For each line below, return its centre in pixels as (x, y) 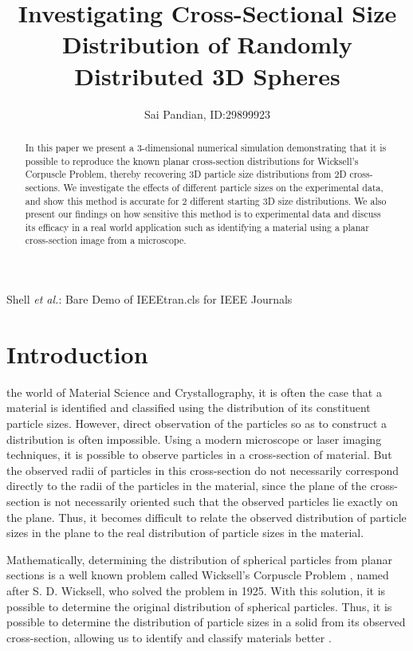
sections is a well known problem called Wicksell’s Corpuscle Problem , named (198, 575)
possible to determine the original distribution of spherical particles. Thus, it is (199, 606)
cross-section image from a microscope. (106, 240)
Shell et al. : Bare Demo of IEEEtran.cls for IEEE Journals (149, 299)
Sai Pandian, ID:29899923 (207, 114)
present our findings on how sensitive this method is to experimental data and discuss (203, 214)
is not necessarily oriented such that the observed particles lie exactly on (221, 502)
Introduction (77, 353)
